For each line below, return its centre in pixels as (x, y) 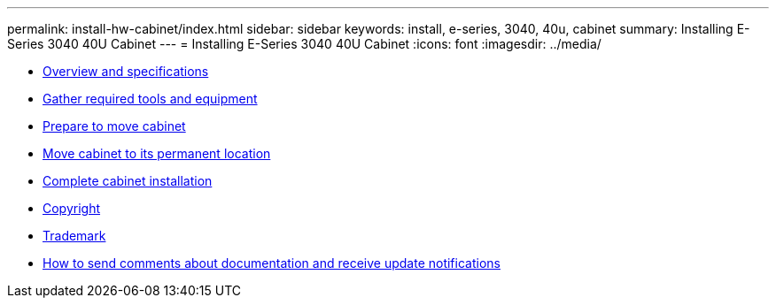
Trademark (74, 236)
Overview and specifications (126, 71)
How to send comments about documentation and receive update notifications (272, 263)
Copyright (72, 208)
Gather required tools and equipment (150, 99)
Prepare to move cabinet (114, 126)
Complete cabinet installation (128, 181)
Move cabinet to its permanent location (157, 153)
